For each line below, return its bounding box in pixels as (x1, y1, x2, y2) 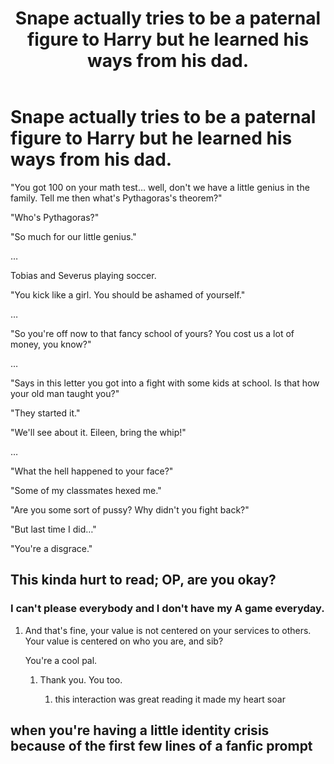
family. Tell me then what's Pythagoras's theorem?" (10, 192, 223, 204)
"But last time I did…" (10, 523, 97, 535)
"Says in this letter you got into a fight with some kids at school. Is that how (10, 377, 320, 389)
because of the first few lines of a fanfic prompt (10, 738, 313, 755)
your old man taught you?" (10, 387, 120, 399)
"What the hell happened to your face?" (10, 465, 174, 477)
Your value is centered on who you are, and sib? (24, 635, 224, 647)
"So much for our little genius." (10, 230, 137, 242)
